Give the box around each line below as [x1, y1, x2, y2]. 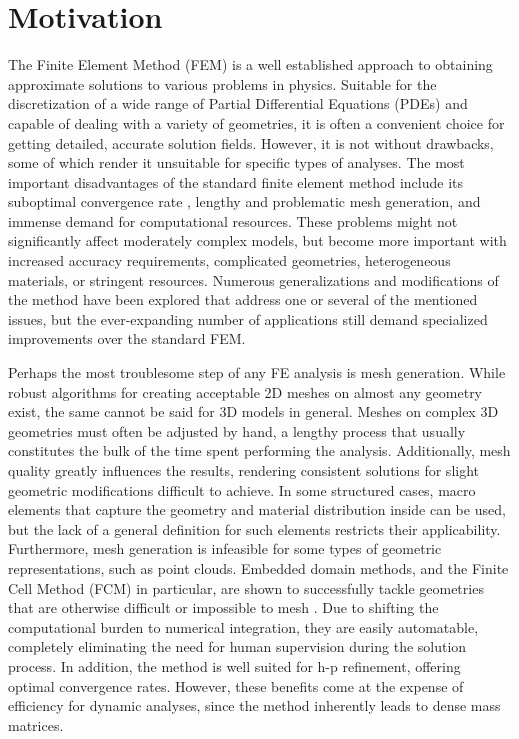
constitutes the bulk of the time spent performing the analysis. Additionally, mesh [8, 440, 511, 461]
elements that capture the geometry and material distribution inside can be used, [8, 499, 506, 520]
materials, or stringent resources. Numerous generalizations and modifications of [8, 269, 499, 290]
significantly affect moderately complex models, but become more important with [8, 230, 507, 251]
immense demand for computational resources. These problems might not [8, 210, 458, 231]
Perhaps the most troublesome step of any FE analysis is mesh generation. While [8, 362, 506, 383]
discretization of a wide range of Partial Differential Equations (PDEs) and [8, 93, 468, 114]
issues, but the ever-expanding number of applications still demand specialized [8, 308, 488, 329]
